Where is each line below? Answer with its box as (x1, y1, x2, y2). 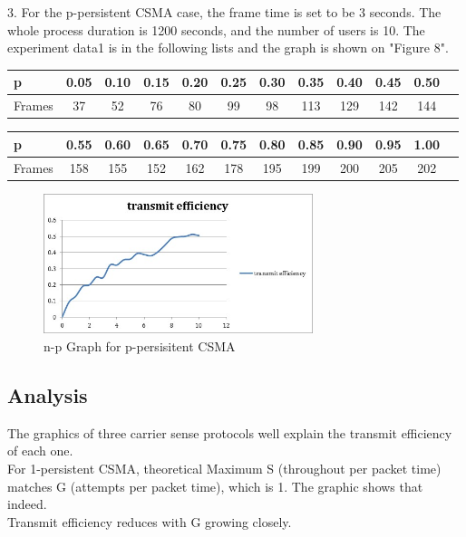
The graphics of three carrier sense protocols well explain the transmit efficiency (7, 423, 452, 442)
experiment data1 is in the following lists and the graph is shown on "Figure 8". (7, 38, 449, 57)
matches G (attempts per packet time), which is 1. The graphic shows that (7, 476, 423, 495)
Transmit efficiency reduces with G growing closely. (7, 512, 292, 531)
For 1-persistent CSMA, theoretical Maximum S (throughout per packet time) (7, 459, 442, 478)
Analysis (7, 381, 88, 409)
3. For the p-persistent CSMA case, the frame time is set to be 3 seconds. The (7, 3, 442, 21)
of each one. (7, 441, 73, 460)
